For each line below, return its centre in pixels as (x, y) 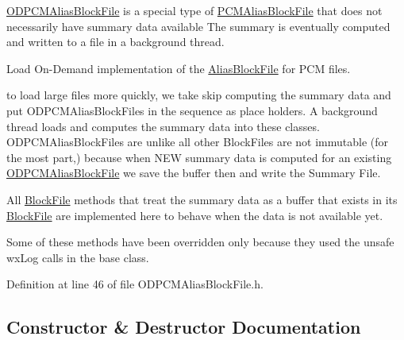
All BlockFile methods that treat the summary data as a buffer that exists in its (202, 199)
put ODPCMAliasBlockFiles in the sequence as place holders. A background (192, 110)
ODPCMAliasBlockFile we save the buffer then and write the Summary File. (194, 173)
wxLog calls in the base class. (78, 257)
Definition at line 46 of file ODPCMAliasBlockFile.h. (135, 284)
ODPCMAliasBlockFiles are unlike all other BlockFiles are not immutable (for (198, 142)
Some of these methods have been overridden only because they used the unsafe (200, 242)
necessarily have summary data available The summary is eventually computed (198, 26)
